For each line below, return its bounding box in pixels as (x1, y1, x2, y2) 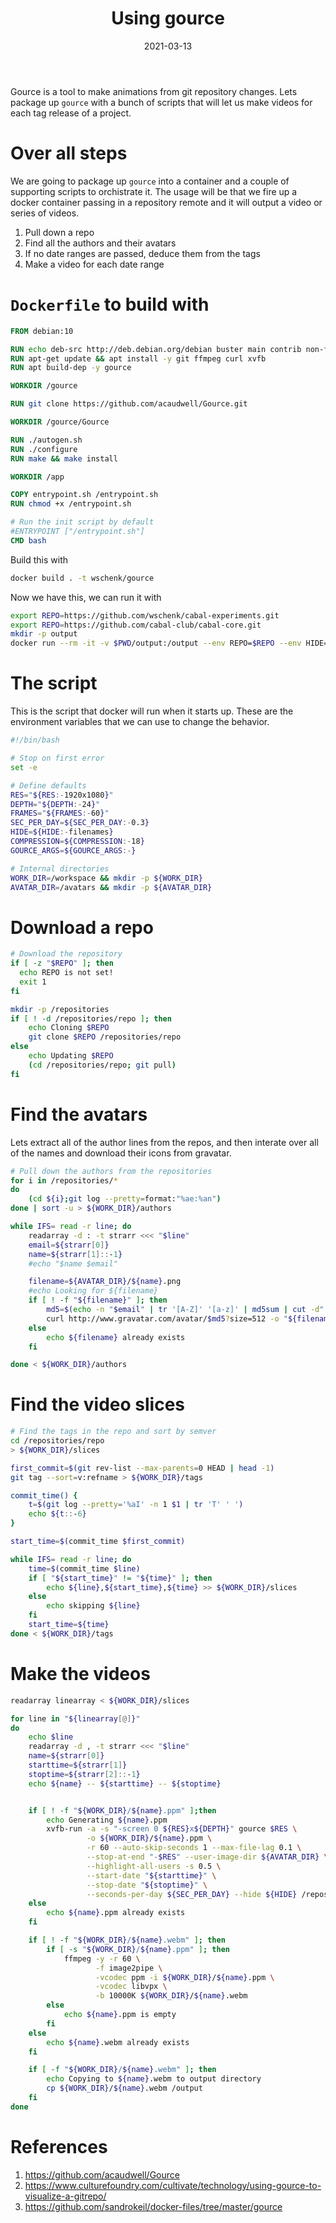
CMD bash (10, 535, 47, 546)
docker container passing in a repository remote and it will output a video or (10, 196, 323, 208)
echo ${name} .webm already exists (46, 2037, 190, 2047)
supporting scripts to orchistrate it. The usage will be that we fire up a (10, 185, 298, 197)
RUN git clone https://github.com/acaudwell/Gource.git (10, 399, 248, 409)
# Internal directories (10, 863, 110, 874)
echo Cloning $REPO (28, 1023, 110, 1033)
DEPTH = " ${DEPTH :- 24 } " (10, 799, 101, 809)
